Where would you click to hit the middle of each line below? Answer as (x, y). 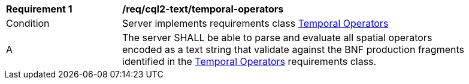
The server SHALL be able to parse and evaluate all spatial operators (277, 38)
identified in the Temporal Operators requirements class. (249, 61)
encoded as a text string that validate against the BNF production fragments (293, 49)
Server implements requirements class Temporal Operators (255, 23)
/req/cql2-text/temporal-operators (203, 9)
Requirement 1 (39, 9)
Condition (28, 23)
